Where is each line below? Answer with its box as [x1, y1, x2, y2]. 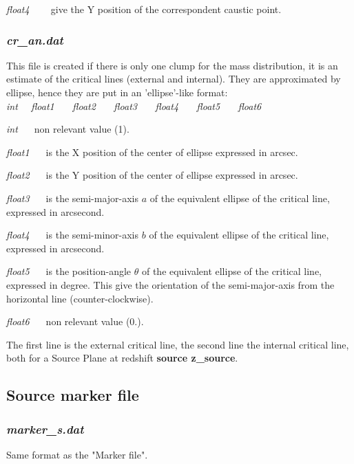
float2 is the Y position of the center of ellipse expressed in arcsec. [6, 168, 298, 182]
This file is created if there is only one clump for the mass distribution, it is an [6, 58, 338, 72]
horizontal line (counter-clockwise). [6, 291, 154, 305]
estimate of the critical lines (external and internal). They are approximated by [6, 71, 341, 86]
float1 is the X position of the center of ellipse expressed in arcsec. [6, 144, 298, 159]
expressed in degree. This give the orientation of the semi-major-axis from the [6, 277, 335, 291]
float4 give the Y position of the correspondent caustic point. [6, 2, 282, 16]
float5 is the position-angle [6, 264, 132, 278]
